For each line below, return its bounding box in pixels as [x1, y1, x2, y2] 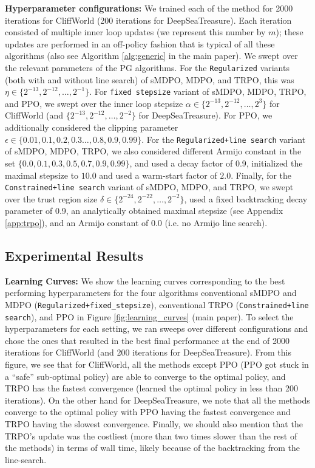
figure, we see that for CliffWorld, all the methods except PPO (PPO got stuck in [5, 358, 309, 371]
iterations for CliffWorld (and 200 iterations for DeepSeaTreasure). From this [5, 346, 291, 359]
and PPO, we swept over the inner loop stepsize [5, 97, 183, 109]
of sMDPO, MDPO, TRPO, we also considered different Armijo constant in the [5, 145, 302, 157]
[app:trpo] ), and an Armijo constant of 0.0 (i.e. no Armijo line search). [5, 216, 268, 229]
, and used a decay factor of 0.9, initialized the [129, 156, 303, 169]
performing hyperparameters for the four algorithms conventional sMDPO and [5, 286, 297, 299]
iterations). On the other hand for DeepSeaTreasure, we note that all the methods [5, 393, 310, 406]
